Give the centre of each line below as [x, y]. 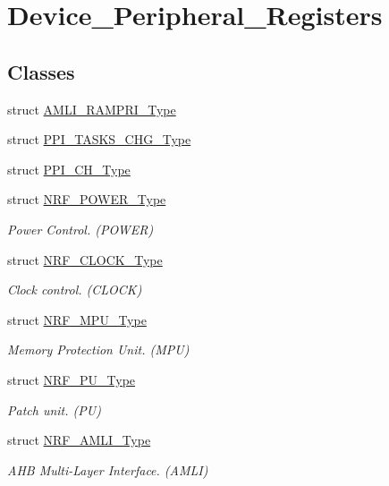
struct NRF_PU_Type [72, 379]
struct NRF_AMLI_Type [79, 440]
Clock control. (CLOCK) [75, 290]
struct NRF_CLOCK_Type [85, 259]
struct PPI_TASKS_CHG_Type [99, 139]
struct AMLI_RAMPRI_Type [92, 109]
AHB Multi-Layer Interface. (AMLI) [108, 469]
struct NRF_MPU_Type [77, 319]
